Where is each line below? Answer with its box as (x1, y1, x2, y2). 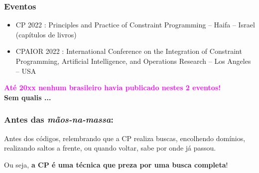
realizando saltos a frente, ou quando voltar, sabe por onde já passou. (4, 143, 216, 153)
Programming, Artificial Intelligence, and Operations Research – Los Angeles (15, 56, 251, 66)
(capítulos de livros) (15, 29, 77, 39)
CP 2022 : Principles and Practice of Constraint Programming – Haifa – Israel (15, 19, 255, 30)
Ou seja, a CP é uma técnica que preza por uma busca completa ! (4, 159, 228, 170)
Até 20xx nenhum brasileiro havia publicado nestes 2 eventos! (4, 82, 221, 93)
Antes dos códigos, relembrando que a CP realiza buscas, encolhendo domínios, (4, 133, 246, 143)
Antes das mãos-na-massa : (4, 113, 114, 126)
